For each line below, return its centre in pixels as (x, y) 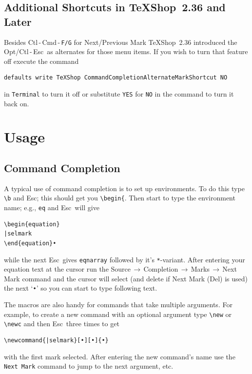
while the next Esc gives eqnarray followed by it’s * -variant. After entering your (125, 259)
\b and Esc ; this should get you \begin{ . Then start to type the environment (120, 198)
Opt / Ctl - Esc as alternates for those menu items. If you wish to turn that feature (126, 51)
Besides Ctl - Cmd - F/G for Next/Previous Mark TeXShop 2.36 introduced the (121, 42)
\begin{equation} (32, 224)
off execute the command (41, 61)
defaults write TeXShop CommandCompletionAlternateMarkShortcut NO (116, 78)
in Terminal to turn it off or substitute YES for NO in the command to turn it (119, 94)
